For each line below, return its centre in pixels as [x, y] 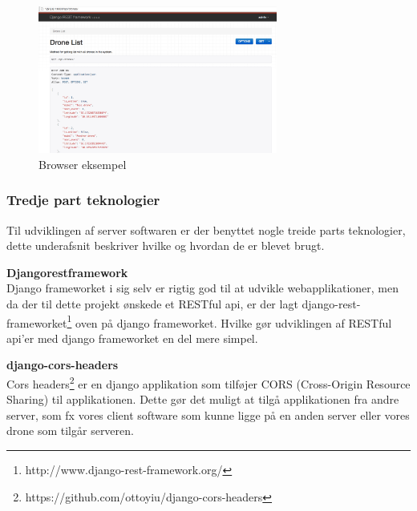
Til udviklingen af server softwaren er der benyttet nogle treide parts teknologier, [206, 229]
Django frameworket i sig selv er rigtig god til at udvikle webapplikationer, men [203, 288]
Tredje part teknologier [83, 200]
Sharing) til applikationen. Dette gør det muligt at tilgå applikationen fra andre [203, 399]
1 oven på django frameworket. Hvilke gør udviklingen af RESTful [229, 321]
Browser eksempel [83, 164]
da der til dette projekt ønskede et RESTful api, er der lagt [152, 303]
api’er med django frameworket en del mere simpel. [132, 338]
